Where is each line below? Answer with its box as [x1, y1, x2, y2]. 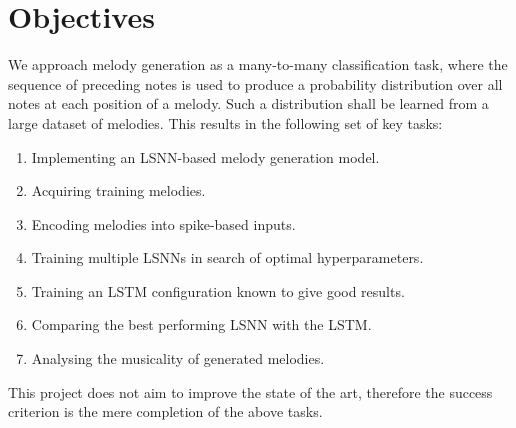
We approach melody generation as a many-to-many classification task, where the [8, 54, 508, 75]
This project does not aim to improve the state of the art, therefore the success [8, 381, 493, 402]
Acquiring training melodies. [31, 180, 206, 201]
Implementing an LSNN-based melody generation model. [31, 146, 380, 167]
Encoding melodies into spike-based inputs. [31, 213, 296, 234]
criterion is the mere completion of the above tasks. [8, 401, 323, 422]
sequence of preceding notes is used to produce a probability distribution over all [8, 73, 503, 94]
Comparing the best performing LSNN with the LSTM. [31, 314, 372, 335]
